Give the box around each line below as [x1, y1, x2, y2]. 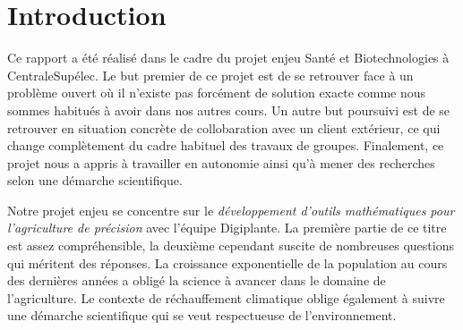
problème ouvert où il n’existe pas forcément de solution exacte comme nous [7, 83, 426, 102]
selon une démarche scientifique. [7, 171, 183, 190]
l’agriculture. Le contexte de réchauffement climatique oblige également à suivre [7, 288, 445, 307]
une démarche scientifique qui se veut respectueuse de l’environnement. [7, 306, 397, 325]
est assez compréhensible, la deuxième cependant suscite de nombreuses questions [7, 236, 454, 255]
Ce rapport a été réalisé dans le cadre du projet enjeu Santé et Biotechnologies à [7, 48, 450, 67]
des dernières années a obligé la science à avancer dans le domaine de [7, 271, 386, 290]
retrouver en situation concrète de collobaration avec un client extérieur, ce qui [7, 118, 441, 137]
